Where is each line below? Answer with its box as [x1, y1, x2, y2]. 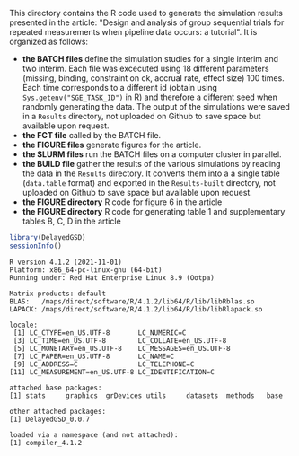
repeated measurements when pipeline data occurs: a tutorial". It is [9, 27, 258, 37]
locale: [9, 320, 39, 329]
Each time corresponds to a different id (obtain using [22, 83, 218, 92]
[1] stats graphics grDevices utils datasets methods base [9, 390, 283, 400]
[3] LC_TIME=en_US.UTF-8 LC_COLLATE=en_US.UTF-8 [13, 336, 227, 345]
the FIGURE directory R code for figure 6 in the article [22, 197, 223, 207]
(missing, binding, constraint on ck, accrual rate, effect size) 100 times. [22, 73, 285, 83]
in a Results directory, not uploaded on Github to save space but [22, 111, 262, 121]
